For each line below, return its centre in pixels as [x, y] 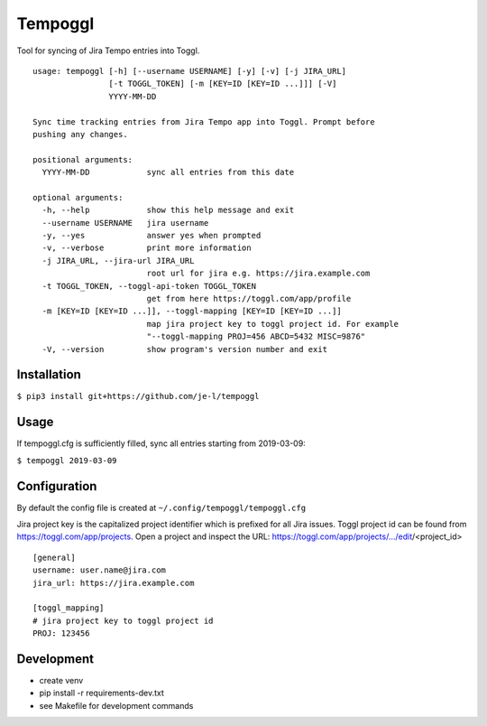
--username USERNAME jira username [125, 223]
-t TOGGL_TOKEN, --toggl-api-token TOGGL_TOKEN [149, 286]
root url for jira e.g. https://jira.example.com [258, 274]
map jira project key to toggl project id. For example [273, 324]
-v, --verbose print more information [147, 248]
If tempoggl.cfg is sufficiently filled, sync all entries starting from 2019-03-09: [161, 443]
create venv [61, 681]
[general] [54, 557]
